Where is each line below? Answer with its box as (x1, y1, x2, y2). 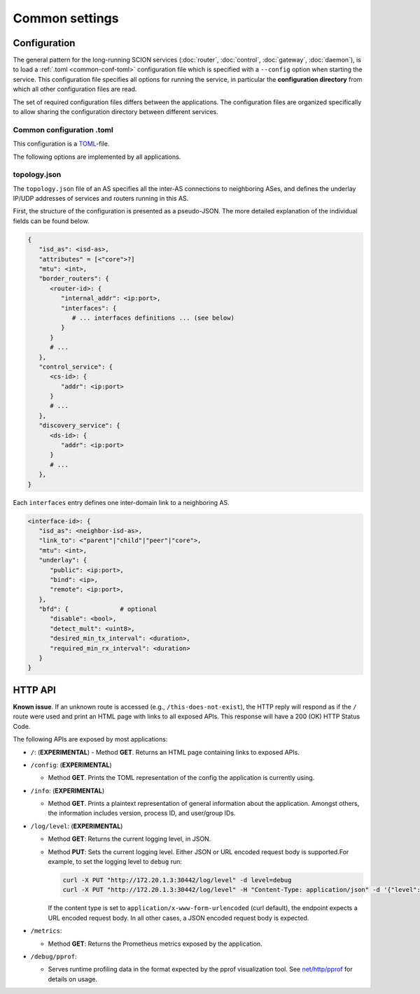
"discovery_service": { (38, 422, 120, 429)
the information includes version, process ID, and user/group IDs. (48, 809, 236, 818)
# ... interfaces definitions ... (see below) (71, 313, 234, 322)
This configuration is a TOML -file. (13, 140, 110, 148)
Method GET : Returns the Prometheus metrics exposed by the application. (48, 939, 262, 948)
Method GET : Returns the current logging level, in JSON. (48, 835, 211, 843)
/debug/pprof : (30, 952, 77, 960)
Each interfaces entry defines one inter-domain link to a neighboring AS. (13, 498, 230, 506)
